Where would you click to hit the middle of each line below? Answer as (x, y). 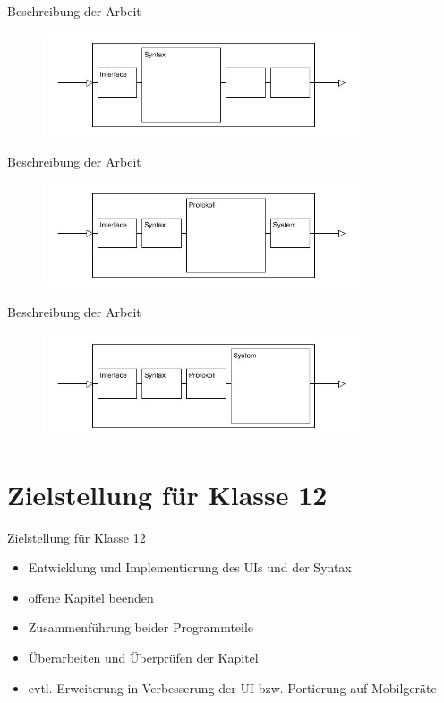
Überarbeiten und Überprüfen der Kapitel (143, 658)
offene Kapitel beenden (91, 597)
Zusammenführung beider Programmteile (141, 627)
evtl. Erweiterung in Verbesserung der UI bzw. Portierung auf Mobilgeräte (232, 687)
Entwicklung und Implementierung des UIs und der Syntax (190, 567)
